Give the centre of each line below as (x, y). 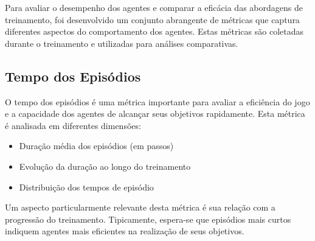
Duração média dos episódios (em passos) (96, 146)
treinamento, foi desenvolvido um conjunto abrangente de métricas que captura (152, 19)
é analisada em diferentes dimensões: (73, 125)
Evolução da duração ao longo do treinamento (105, 166)
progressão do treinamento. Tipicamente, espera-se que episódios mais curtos (148, 219)
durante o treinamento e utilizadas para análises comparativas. (122, 43)
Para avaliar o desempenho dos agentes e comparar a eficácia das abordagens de (154, 7)
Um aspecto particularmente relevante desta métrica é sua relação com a (140, 207)
